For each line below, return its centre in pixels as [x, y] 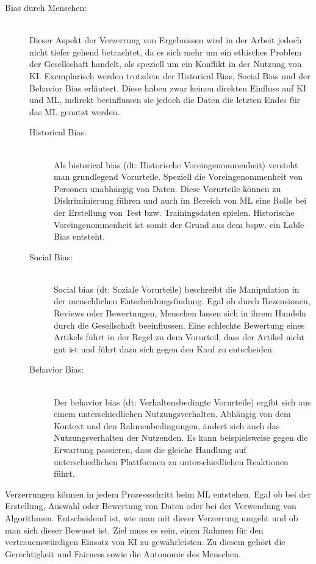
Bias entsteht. [79, 236]
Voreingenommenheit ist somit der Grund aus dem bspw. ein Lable [179, 224]
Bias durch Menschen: [46, 7]
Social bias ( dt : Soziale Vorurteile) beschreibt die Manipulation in [177, 289]
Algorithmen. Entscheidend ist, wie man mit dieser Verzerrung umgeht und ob [152, 517]
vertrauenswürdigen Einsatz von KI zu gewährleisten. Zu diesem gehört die [145, 542]
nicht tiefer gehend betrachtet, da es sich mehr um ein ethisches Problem [166, 52]
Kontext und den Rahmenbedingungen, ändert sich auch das [167, 425]
